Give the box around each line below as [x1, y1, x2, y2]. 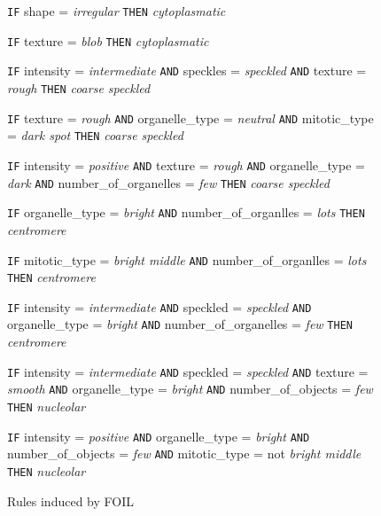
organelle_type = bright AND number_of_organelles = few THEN [7, 315, 353, 333]
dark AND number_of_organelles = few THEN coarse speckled [7, 173, 330, 192]
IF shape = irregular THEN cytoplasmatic [7, 2, 226, 20]
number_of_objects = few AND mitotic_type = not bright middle [7, 444, 362, 463]
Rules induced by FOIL [7, 491, 134, 510]
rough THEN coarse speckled [7, 78, 151, 97]
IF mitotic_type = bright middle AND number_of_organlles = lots [7, 250, 367, 269]
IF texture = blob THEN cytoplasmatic [7, 31, 209, 50]
